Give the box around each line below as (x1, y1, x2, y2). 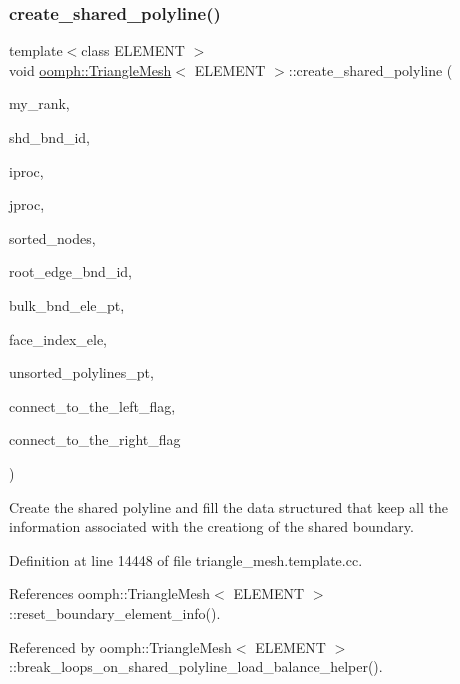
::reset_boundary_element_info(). (9, 602, 221, 623)
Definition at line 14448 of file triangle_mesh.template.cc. (9, 549, 363, 570)
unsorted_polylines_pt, (9, 362, 154, 383)
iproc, (9, 160, 44, 181)
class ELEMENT (81, 40, 185, 61)
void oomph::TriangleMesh (9, 59, 172, 80)
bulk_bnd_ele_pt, (9, 294, 125, 315)
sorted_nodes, (9, 227, 96, 248)
